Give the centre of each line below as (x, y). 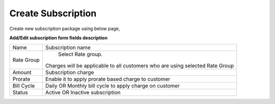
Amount (22, 72)
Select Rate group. (80, 55)
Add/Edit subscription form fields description (59, 38)
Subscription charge (70, 72)
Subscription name (68, 47)
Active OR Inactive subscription (83, 93)
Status (20, 93)
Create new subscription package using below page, (65, 29)
